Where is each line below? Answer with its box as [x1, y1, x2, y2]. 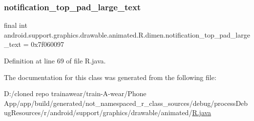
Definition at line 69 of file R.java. [4, 56, 106, 65]
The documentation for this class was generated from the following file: [4, 72, 216, 82]
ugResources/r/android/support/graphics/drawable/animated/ [4, 107, 192, 118]
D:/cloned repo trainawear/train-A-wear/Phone [4, 88, 147, 99]
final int [4, 20, 27, 30]
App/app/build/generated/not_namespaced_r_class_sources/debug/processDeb [4, 98, 248, 108]
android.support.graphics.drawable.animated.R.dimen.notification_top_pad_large [4, 29, 250, 40]
